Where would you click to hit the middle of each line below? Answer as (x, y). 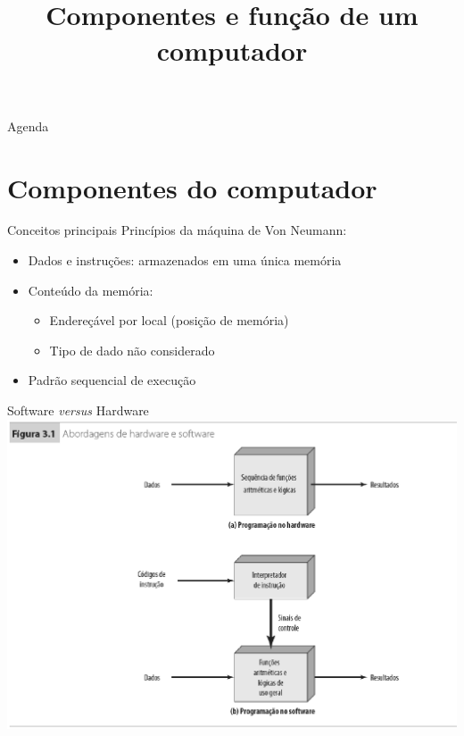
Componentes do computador (192, 187)
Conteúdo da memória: (91, 290)
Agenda (28, 125)
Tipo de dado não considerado (132, 350)
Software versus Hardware (78, 410)
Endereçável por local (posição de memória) (169, 320)
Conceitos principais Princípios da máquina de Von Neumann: (177, 230)
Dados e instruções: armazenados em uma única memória (185, 260)
